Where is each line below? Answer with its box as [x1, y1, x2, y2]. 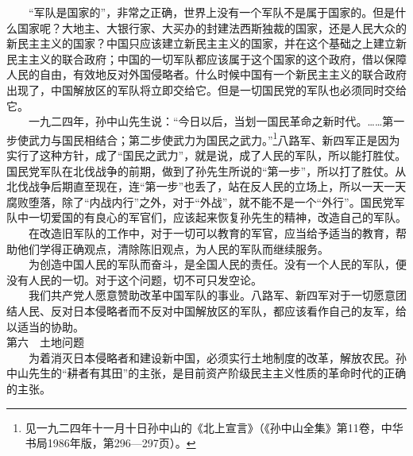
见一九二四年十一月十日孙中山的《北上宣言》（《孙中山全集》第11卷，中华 [25, 419, 403, 435]
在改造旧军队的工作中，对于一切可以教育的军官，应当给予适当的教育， [28, 224, 396, 241]
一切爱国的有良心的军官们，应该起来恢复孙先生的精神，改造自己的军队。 [28, 209, 407, 226]
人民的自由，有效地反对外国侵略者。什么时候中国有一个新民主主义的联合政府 [6, 66, 407, 83]
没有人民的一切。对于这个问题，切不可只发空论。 [6, 271, 262, 288]
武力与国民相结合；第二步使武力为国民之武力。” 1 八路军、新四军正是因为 [28, 129, 400, 148]
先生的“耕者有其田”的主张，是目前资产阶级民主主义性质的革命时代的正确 [28, 365, 407, 381]
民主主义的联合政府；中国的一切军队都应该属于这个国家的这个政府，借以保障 [6, 50, 407, 67]
